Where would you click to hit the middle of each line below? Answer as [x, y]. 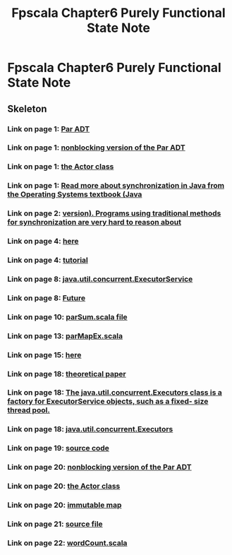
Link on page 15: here [44, 354]
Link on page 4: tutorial [48, 261]
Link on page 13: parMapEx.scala [65, 335]
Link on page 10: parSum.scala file [68, 317]
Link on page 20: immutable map [65, 505]
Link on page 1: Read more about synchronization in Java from [116, 186]
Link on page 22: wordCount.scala [67, 543]
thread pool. [29, 410]
